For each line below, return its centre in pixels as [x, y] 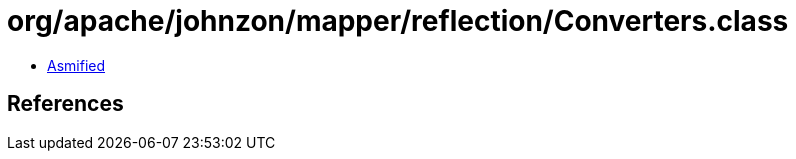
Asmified [76, 65]
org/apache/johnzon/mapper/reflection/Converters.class [398, 21]
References [65, 104]
